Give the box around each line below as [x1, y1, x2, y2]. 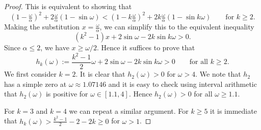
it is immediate [210, 105, 257, 116]
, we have [40, 42, 69, 52]
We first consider [4, 69, 57, 79]
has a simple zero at [4, 78, 67, 89]
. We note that [195, 69, 241, 79]
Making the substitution [4, 21, 80, 32]
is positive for [45, 88, 88, 99]
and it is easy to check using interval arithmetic [108, 78, 257, 89]
